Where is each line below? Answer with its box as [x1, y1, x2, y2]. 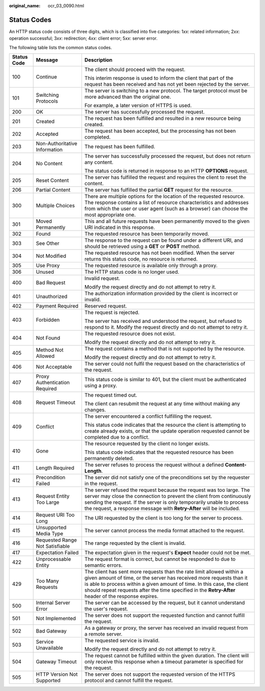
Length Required [36, 464, 75, 471]
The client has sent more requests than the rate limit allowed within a [84, 568, 243, 575]
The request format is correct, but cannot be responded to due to [84, 556, 236, 563]
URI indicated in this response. [84, 224, 155, 231]
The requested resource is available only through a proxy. [84, 262, 218, 269]
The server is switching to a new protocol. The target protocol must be [84, 87, 248, 94]
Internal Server [36, 600, 71, 606]
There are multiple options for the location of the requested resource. [84, 193, 245, 200]
